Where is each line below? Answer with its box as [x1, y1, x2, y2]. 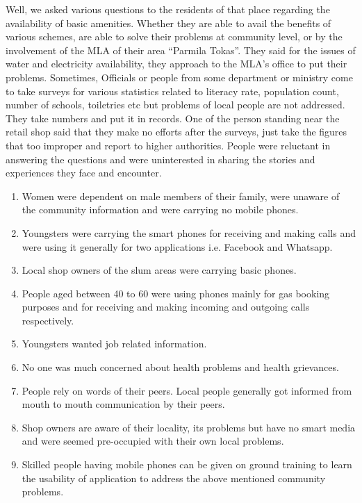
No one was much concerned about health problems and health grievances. [22, 360, 339, 374]
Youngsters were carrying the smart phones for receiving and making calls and [22, 225, 356, 240]
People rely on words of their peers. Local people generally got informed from [22, 383, 352, 397]
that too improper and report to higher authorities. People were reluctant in [6, 138, 331, 152]
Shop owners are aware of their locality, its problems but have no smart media [22, 420, 356, 434]
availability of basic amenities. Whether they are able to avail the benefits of [6, 15, 331, 30]
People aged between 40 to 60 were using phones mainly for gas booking [22, 286, 330, 300]
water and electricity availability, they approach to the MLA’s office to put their [6, 56, 347, 71]
